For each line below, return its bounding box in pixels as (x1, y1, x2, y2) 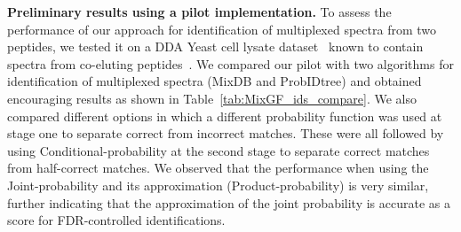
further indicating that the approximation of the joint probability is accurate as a (7, 193, 450, 212)
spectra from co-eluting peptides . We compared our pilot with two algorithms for (7, 54, 454, 73)
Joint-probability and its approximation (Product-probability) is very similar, (7, 175, 429, 194)
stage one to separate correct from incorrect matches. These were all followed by (7, 124, 444, 143)
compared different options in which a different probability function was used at (7, 106, 442, 125)
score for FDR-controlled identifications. (7, 211, 226, 229)
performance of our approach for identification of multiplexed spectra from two (7, 19, 436, 38)
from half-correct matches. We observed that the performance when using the (7, 159, 429, 177)
